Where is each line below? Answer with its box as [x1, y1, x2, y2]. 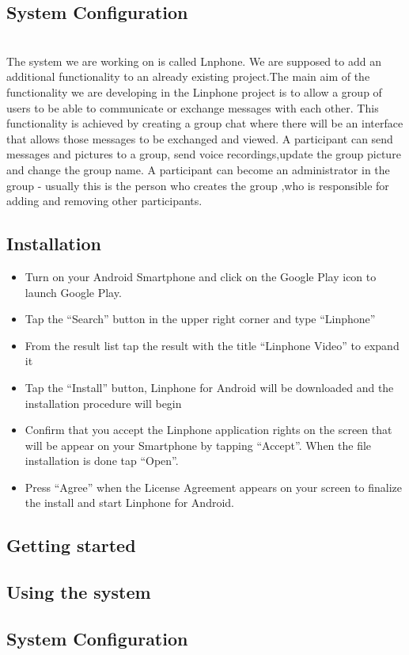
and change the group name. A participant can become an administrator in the [6, 161, 390, 177]
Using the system [6, 580, 151, 604]
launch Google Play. [25, 284, 122, 300]
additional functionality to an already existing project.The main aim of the [6, 68, 370, 85]
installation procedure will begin [25, 394, 182, 411]
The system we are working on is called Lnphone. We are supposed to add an [6, 52, 381, 69]
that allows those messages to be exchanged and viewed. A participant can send [6, 130, 393, 147]
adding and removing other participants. [6, 192, 203, 209]
